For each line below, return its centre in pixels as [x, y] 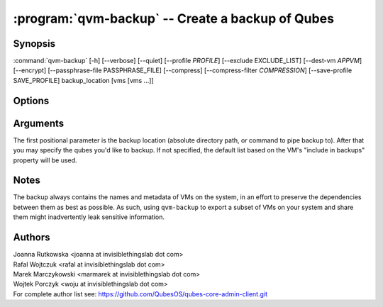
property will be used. [45, 160]
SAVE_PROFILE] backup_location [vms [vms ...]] [83, 80]
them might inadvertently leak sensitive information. [89, 217]
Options [31, 100]
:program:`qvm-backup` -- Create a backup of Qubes [174, 18]
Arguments [39, 123]
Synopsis [34, 44]
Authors [32, 238]
